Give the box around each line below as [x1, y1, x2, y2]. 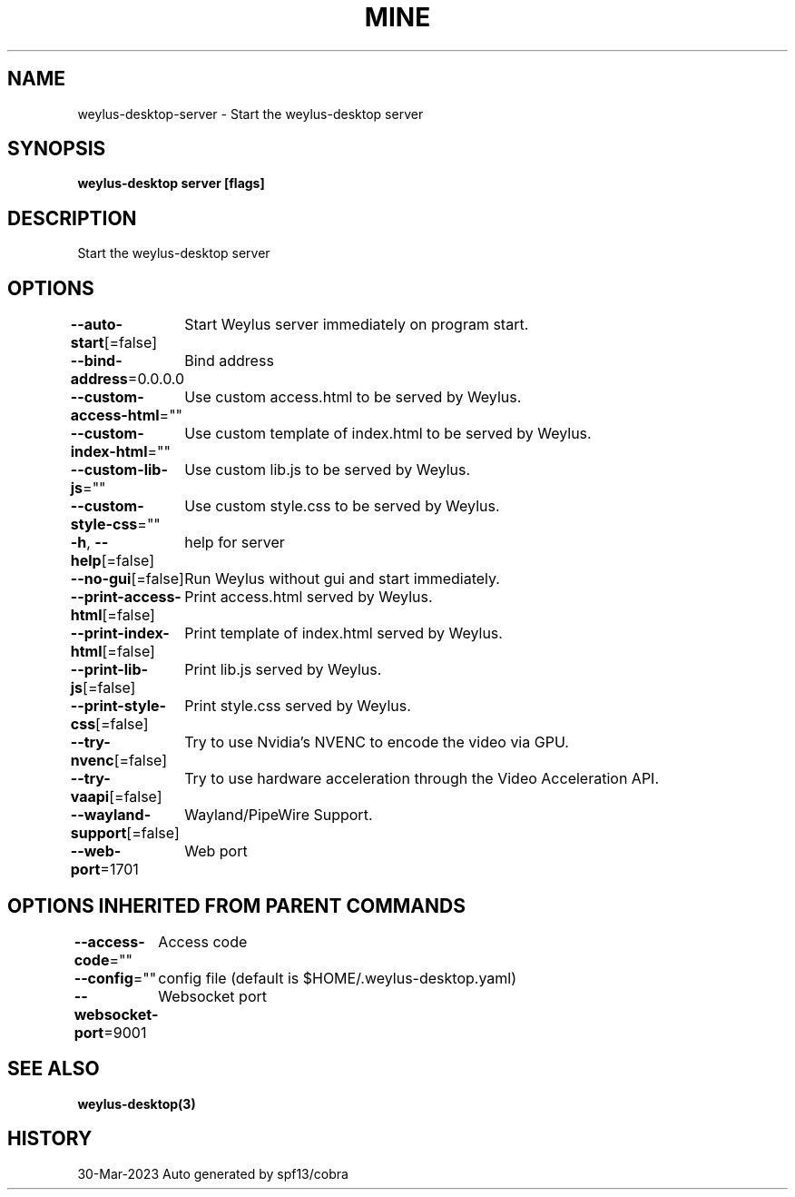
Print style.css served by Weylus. [184, 697, 411, 716]
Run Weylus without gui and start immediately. [184, 569, 500, 589]
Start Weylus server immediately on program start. [184, 315, 529, 334]
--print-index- [70, 624, 170, 643]
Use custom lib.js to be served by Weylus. [184, 460, 471, 480]
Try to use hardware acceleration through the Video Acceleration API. [184, 769, 660, 788]
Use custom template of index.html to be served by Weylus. [184, 424, 592, 443]
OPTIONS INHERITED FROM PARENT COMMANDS [7, 894, 466, 917]
